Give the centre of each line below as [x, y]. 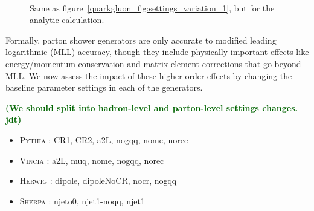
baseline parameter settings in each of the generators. [104, 87]
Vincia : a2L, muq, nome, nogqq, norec [92, 160]
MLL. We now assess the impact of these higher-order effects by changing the [149, 75]
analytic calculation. [67, 20]
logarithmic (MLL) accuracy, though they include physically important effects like [157, 52]
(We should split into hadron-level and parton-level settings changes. [152, 107]
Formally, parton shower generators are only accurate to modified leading [141, 40]
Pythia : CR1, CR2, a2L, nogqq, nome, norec [104, 139]
